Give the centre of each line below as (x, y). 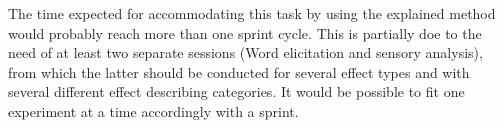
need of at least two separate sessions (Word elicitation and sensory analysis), (245, 52)
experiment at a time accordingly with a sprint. (153, 110)
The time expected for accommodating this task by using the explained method (252, 13)
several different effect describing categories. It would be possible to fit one (236, 91)
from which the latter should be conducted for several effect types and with (239, 71)
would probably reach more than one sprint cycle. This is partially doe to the (245, 32)
